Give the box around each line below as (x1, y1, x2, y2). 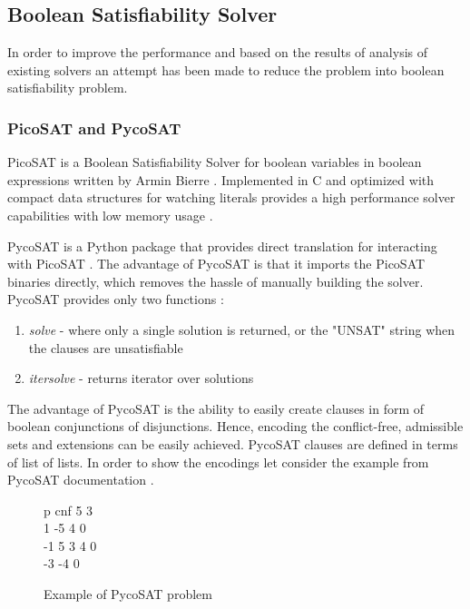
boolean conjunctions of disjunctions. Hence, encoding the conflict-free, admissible (7, 417, 464, 436)
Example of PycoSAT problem (44, 584, 212, 604)
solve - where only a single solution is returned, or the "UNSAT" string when (28, 319, 455, 339)
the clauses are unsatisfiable (28, 338, 183, 357)
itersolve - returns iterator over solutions (28, 368, 254, 388)
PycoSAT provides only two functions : (7, 290, 224, 309)
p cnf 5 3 (44, 500, 93, 519)
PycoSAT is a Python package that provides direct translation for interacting (7, 236, 437, 255)
